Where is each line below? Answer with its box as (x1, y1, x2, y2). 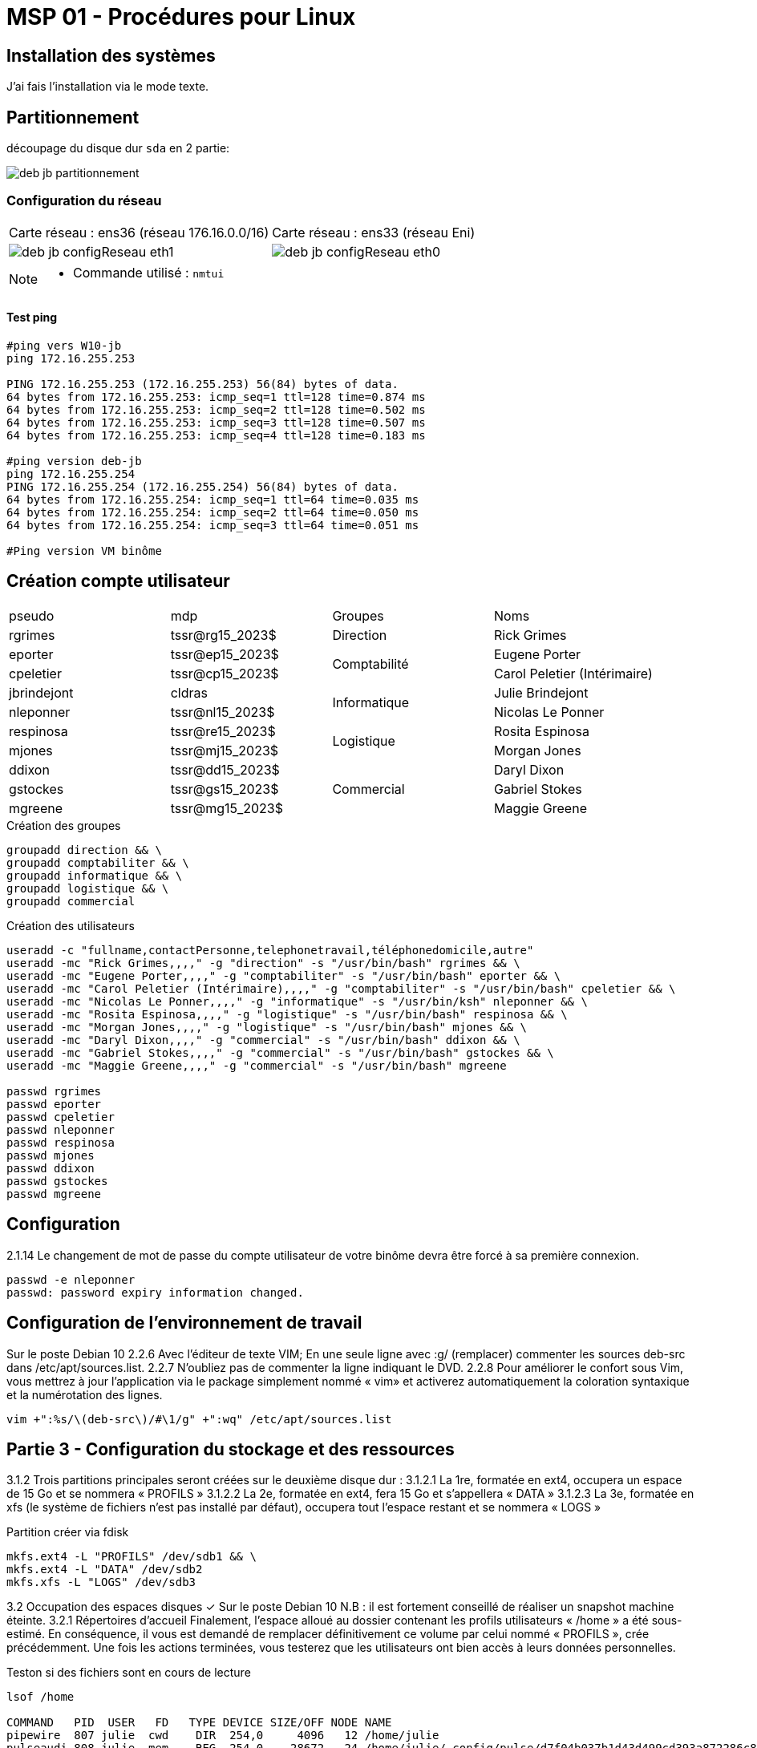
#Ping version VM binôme (6, 544, 162, 557)
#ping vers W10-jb (6, 338, 122, 352)
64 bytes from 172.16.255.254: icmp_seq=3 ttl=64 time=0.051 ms (6, 518, 419, 532)
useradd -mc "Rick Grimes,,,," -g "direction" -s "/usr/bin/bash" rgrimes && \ (6, 956, 520, 969)
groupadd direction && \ (6, 843, 162, 856)
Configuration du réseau (6, 192, 162, 209)
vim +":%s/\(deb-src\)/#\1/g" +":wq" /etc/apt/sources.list (6, 1412, 392, 1426)
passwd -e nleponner (6, 1273, 136, 1286)
